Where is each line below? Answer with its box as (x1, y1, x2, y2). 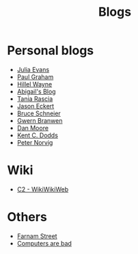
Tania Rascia (16, 94, 53, 103)
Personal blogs (7, 43, 94, 58)
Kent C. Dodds (16, 131, 58, 139)
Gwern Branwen (16, 116, 63, 124)
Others (7, 209, 48, 225)
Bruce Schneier (16, 109, 61, 117)
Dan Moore (16, 124, 49, 132)
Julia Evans (16, 65, 50, 73)
